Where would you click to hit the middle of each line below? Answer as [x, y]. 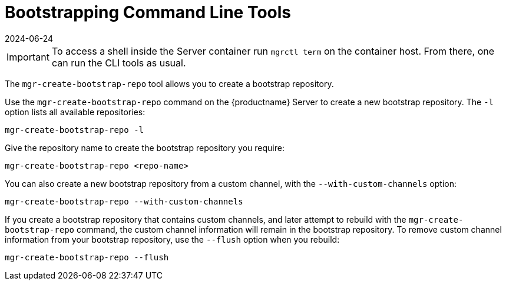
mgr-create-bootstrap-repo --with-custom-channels [124, 201]
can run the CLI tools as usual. [119, 63]
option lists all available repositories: [75, 112]
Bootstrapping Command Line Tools [148, 12]
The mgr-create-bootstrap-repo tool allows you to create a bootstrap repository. [169, 83]
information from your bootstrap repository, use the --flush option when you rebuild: [172, 239]
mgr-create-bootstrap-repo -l [75, 130]
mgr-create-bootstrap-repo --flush [87, 257]
